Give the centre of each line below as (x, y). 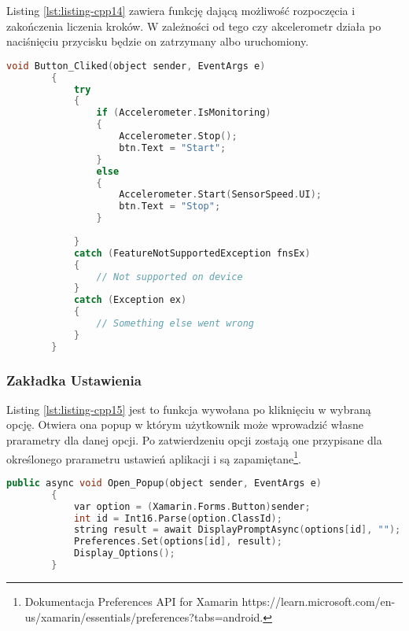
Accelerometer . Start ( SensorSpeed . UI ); (220, 195)
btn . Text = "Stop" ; (170, 207)
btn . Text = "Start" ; (173, 148)
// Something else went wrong (175, 324)
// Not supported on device (169, 277)
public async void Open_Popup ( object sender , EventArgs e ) (164, 483)
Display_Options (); (124, 554)
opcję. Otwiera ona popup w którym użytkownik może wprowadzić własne (185, 424)
